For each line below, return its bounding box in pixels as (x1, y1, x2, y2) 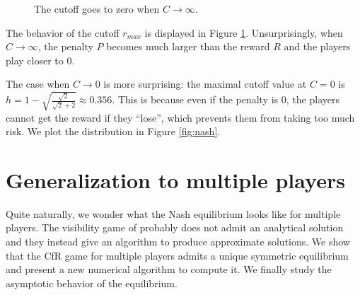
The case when (6, 76, 70, 91)
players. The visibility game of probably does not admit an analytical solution (6, 220, 344, 235)
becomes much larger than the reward (106, 39, 270, 54)
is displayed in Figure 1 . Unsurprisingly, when (144, 25, 343, 40)
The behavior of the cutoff (6, 25, 120, 40)
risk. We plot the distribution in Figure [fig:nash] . (6, 124, 221, 139)
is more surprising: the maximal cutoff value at (103, 76, 307, 91)
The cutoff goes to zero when (34, 1, 160, 16)
